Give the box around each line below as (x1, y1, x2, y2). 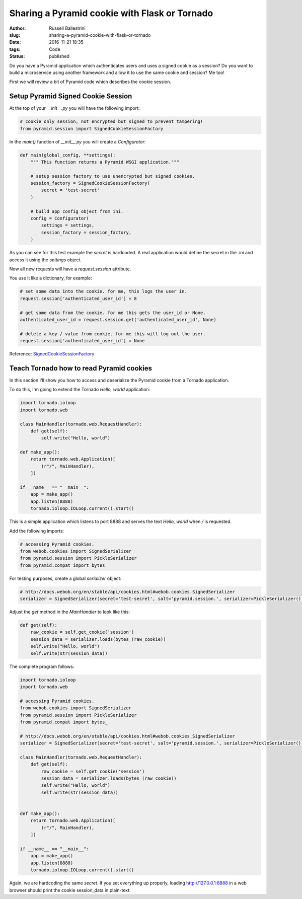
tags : (9, 46, 21, 52)
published (49, 53, 70, 59)
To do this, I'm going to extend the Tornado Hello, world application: (9, 387, 150, 393)
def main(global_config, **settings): (20, 152, 116, 158)
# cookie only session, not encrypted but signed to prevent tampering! (20, 119, 203, 124)
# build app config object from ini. (30, 208, 124, 214)
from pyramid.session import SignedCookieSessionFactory (20, 126, 164, 131)
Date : (9, 39, 21, 45)
